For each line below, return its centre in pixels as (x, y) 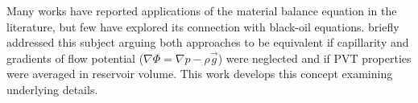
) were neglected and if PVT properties (315, 58)
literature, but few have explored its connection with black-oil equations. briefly (203, 26)
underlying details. (52, 89)
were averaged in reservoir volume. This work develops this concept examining (200, 74)
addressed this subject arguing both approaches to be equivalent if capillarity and (208, 42)
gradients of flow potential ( (75, 58)
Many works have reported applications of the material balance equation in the (202, 10)
